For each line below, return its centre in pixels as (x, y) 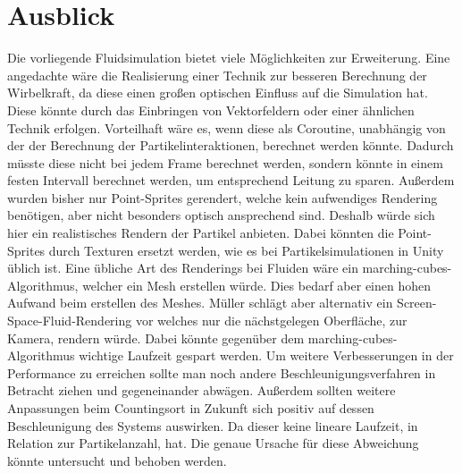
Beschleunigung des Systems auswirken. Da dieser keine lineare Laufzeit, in (213, 425)
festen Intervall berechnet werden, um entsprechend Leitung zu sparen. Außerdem (231, 180)
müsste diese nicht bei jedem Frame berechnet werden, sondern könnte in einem (225, 162)
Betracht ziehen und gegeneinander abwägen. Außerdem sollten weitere (202, 390)
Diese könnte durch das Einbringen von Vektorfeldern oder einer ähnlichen (211, 110)
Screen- (417, 303)
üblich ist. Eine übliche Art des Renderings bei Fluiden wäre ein (183, 268)
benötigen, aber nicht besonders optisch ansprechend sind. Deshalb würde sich (221, 215)
